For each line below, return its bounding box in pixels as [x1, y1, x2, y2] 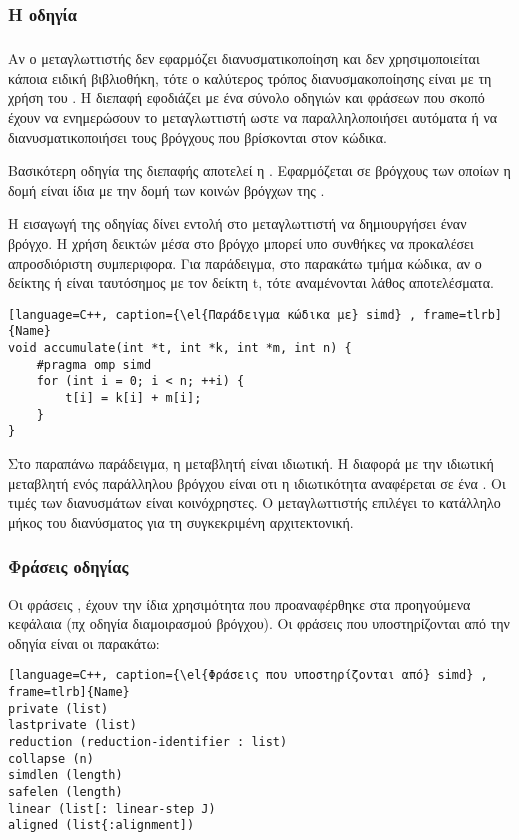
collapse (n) [8, 751, 94, 766]
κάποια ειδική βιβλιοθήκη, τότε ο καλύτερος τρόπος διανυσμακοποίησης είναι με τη [8, 67, 492, 88]
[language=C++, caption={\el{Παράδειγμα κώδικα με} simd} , [8, 307, 417, 322]
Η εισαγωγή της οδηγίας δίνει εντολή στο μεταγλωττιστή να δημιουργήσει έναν [8, 213, 467, 234]
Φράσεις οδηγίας [8, 554, 129, 579]
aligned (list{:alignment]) [8, 818, 195, 833]
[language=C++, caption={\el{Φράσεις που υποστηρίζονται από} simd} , [8, 668, 488, 683]
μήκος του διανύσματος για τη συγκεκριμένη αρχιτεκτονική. [8, 511, 354, 532]
